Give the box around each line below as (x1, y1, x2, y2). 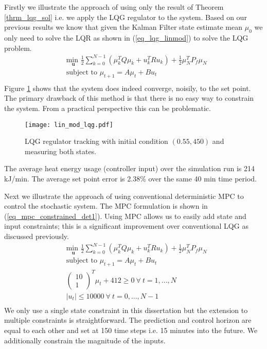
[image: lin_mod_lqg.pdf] (25, 121, 113, 128)
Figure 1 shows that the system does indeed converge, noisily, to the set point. (4, 82, 251, 93)
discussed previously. (4, 230, 69, 241)
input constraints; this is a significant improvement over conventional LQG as (4, 221, 248, 231)
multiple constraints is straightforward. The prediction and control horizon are (4, 315, 252, 325)
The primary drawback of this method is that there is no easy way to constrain (4, 93, 254, 103)
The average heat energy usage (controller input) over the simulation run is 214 (4, 163, 255, 174)
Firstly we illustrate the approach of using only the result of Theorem (4, 2, 224, 12)
